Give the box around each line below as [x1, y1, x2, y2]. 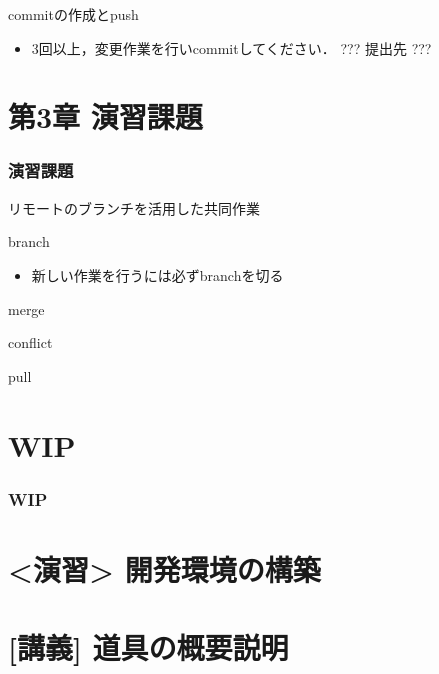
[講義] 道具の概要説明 [8, 627, 289, 668]
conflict [8, 332, 53, 353]
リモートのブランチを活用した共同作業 [8, 197, 260, 218]
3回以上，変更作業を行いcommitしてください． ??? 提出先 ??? [31, 37, 432, 58]
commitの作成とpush [8, 4, 139, 24]
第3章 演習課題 [8, 96, 203, 137]
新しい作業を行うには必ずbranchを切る [31, 264, 284, 285]
